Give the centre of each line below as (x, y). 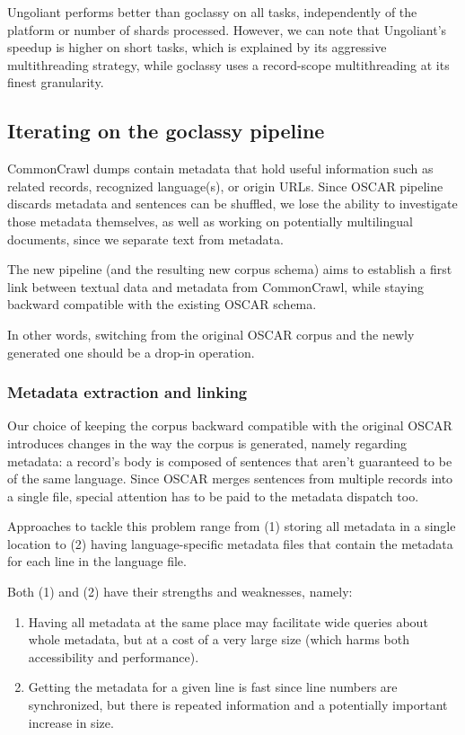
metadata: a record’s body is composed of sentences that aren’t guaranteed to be (230, 460)
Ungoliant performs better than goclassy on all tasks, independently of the (212, 12)
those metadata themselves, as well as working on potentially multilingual (210, 221)
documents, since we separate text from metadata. (145, 239)
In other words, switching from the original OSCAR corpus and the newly (211, 334)
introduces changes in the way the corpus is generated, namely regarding (207, 443)
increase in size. (71, 722)
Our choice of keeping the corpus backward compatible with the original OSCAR (230, 425)
